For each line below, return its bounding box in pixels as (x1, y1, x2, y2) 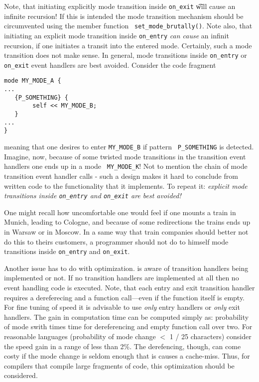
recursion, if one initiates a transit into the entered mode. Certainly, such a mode (4, 40, 252, 50)
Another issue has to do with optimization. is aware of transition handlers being (4, 262, 249, 273)
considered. (4, 370, 38, 381)
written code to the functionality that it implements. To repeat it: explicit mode (4, 180, 248, 191)
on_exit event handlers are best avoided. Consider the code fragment (4, 59, 216, 70)
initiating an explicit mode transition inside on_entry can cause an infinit (4, 30, 229, 40)
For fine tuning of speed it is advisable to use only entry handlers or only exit (4, 302, 240, 312)
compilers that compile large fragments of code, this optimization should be (4, 360, 235, 371)
